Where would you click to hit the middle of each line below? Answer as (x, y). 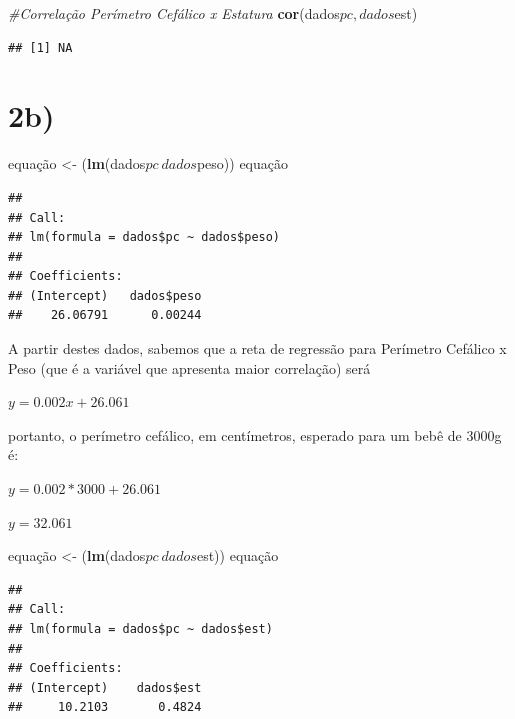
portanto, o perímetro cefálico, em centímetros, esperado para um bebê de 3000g (255, 434)
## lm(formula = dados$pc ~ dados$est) (140, 629)
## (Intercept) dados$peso (105, 295)
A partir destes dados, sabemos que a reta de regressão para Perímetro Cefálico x (257, 348)
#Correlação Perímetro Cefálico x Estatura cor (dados (174, 13)
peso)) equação (242, 163)
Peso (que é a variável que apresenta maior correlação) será (189, 367)
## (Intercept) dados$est (105, 687)
